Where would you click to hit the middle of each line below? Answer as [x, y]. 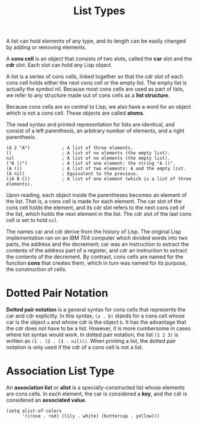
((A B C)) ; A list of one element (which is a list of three [99, 179]
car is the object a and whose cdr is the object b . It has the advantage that [96, 322]
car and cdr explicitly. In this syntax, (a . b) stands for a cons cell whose [95, 316]
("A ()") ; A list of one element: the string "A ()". [91, 164]
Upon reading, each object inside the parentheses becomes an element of [97, 195]
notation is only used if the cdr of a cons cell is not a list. [75, 348]
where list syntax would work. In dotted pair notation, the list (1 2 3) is [92, 335]
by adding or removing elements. [46, 47]
